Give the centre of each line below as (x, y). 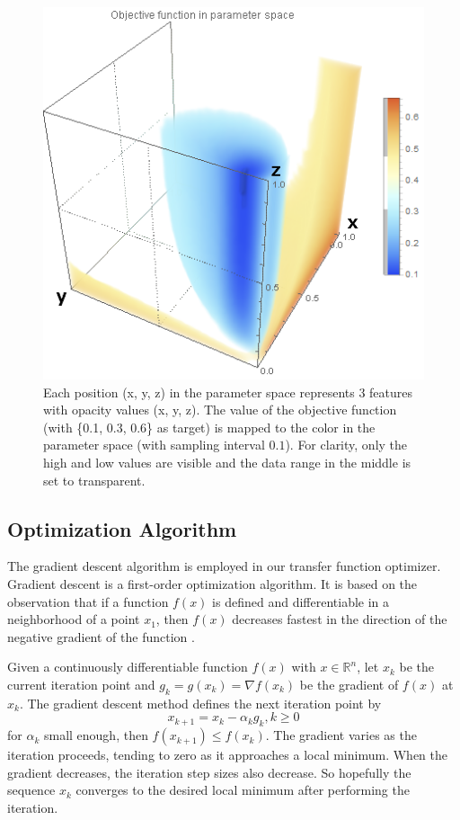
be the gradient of (349, 685)
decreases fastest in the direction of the (340, 619)
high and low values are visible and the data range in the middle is (227, 463)
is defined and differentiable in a (301, 601)
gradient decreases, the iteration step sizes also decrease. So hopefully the (209, 772)
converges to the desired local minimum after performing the (243, 790)
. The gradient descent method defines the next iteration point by (200, 703)
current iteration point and (81, 685)
